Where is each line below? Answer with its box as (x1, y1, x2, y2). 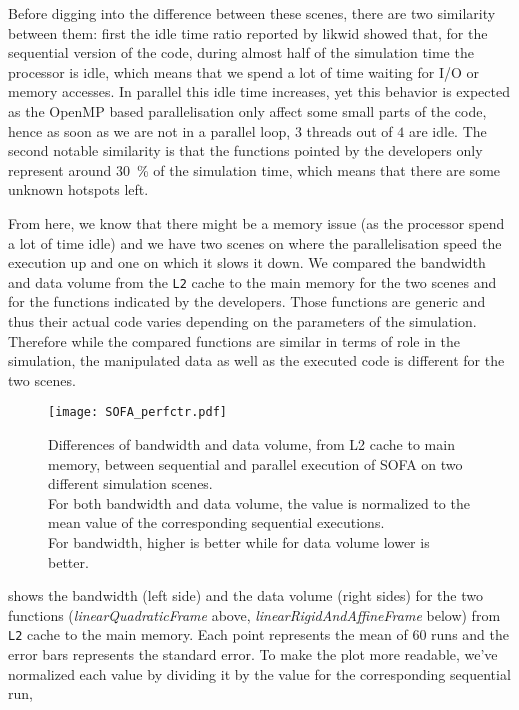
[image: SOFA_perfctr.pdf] (48, 405, 227, 420)
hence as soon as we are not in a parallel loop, (8, 120, 291, 141)
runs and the (431, 624, 509, 645)
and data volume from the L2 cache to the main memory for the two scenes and (8, 271, 497, 292)
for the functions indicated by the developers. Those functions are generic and (8, 291, 486, 312)
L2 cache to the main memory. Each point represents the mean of (8, 624, 408, 645)
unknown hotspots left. (8, 179, 149, 200)
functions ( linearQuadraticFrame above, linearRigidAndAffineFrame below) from (8, 604, 501, 625)
